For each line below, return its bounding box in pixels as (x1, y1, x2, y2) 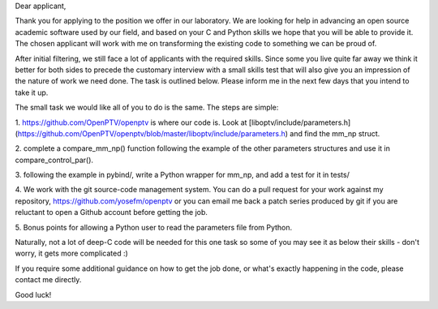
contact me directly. (15, 275, 82, 285)
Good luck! (15, 290, 52, 299)
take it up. (15, 88, 49, 97)
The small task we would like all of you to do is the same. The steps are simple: (15, 102, 279, 113)
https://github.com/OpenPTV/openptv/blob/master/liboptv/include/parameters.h (17, 128, 286, 138)
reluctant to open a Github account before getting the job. (15, 208, 208, 217)
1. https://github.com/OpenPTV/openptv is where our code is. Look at (15, 118, 247, 127)
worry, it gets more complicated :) (15, 248, 129, 259)
